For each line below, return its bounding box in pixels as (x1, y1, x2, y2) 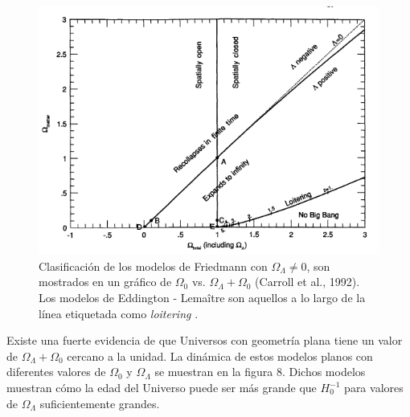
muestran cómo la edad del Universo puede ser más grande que (6, 379, 317, 395)
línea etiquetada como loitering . (39, 305, 199, 321)
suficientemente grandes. (39, 395, 160, 411)
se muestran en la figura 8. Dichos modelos (154, 363, 366, 380)
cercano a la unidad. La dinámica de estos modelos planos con (67, 347, 373, 364)
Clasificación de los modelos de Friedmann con (39, 257, 268, 274)
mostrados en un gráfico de (39, 273, 172, 290)
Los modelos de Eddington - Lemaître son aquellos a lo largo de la (39, 289, 366, 306)
